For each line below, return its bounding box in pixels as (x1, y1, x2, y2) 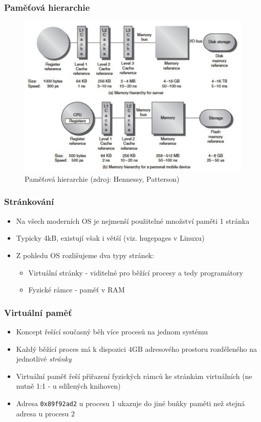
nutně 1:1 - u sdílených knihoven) (16, 381, 121, 391)
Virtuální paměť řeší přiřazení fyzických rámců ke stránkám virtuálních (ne (16, 370, 252, 381)
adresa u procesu (16, 408, 69, 418)
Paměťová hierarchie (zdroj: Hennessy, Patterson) (25, 173, 180, 184)
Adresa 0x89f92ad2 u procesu (16, 397, 110, 408)
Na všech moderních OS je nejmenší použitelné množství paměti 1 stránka (16, 215, 250, 226)
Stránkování (4, 195, 54, 208)
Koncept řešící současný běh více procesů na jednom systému (16, 326, 208, 336)
